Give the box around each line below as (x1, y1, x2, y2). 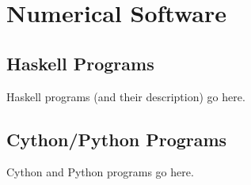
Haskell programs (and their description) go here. (6, 88, 245, 104)
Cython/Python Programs (6, 126, 227, 151)
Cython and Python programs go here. (6, 164, 194, 180)
